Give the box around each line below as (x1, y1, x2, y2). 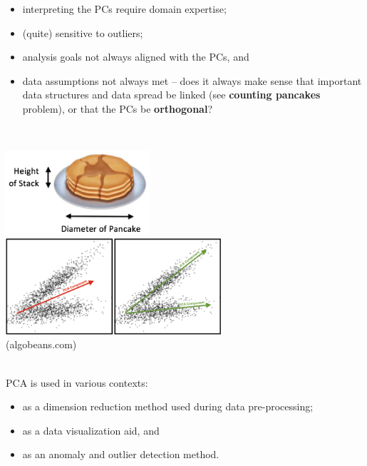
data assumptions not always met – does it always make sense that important (22, 73, 362, 88)
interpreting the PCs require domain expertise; (22, 1, 227, 16)
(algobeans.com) (6, 337, 77, 352)
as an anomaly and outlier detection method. (22, 447, 219, 462)
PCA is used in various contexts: (6, 375, 148, 390)
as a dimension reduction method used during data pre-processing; (22, 399, 314, 414)
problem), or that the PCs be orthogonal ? (22, 101, 212, 116)
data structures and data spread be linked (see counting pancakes (22, 87, 321, 102)
